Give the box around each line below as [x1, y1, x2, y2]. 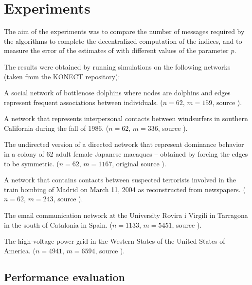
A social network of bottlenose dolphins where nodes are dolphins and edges [4, 88, 231, 98]
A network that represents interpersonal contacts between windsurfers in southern [4, 113, 248, 124]
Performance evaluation [4, 269, 126, 284]
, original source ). [112, 158, 166, 168]
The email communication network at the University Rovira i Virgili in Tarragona [4, 210, 248, 220]
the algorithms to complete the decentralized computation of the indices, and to [4, 36, 242, 46]
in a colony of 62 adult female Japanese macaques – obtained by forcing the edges [4, 149, 248, 159]
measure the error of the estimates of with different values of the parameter [4, 45, 229, 55]
